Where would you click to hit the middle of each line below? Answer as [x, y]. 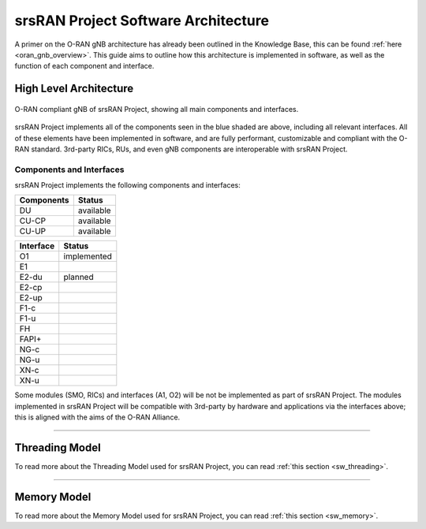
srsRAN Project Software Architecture [142, 20]
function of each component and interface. [84, 66]
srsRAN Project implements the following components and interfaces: [127, 185]
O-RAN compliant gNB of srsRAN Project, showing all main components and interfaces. [157, 109]
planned [78, 278]
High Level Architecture [74, 89]
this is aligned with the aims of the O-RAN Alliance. [97, 417]
